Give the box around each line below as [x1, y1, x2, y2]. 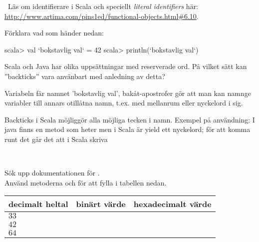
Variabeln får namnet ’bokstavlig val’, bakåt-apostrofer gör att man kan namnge [4, 87, 251, 98]
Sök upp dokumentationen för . [4, 167, 100, 178]
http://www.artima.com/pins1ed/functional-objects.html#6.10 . [4, 10, 199, 21]
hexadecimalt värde [133, 198, 212, 210]
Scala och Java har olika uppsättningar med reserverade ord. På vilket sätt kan [4, 61, 247, 71]
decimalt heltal [8, 198, 68, 210]
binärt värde [76, 198, 126, 210]
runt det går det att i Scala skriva [4, 133, 108, 144]
